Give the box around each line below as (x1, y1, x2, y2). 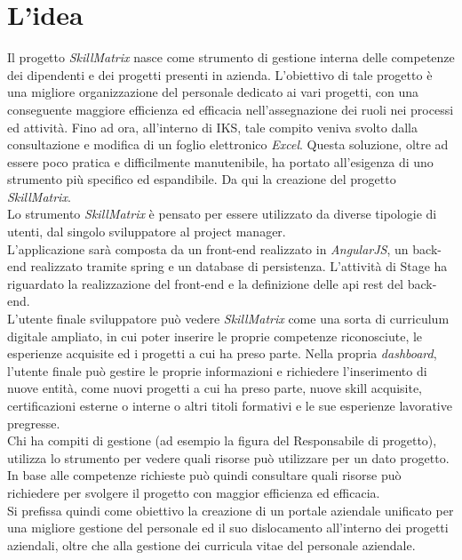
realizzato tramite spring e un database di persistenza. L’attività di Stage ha (30, 257, 448, 276)
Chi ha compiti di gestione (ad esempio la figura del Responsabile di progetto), (7, 431, 437, 450)
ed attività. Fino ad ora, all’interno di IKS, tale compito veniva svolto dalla (7, 117, 418, 136)
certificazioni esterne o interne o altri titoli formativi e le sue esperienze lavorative (7, 396, 452, 414)
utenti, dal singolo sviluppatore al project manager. (7, 222, 286, 241)
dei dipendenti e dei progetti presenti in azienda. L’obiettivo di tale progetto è (7, 65, 433, 84)
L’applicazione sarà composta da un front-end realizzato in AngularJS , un (7, 239, 409, 258)
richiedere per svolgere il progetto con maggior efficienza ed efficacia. (7, 483, 380, 501)
